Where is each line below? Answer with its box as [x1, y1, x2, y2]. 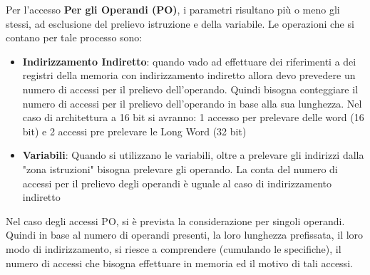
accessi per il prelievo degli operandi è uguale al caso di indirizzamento [22, 175, 332, 190]
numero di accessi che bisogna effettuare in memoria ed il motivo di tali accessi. [6, 255, 353, 270]
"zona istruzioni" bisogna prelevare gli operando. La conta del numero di [22, 161, 338, 176]
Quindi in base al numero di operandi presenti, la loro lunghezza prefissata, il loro [6, 227, 364, 242]
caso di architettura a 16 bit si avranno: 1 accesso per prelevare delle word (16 [22, 110, 364, 125]
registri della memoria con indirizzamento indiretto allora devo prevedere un [22, 68, 356, 83]
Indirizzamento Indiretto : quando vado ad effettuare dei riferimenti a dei [22, 53, 356, 68]
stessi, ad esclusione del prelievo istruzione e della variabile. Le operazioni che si [6, 16, 354, 31]
